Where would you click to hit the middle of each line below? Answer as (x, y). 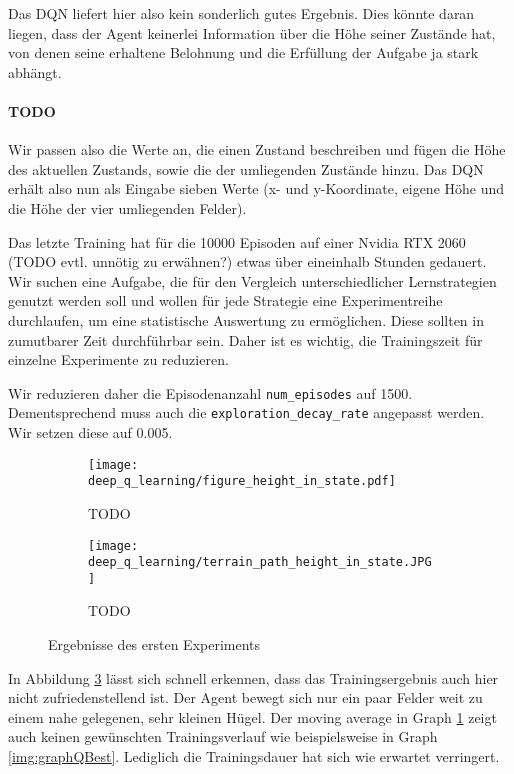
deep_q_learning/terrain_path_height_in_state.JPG (260, 562)
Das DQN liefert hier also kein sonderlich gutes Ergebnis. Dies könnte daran (241, 13)
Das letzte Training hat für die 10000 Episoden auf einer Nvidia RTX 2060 (237, 241)
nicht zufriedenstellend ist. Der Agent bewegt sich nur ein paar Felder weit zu (245, 697)
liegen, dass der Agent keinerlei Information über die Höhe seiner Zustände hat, (252, 32)
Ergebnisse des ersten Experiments (154, 644)
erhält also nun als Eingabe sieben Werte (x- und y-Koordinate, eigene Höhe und (256, 188)
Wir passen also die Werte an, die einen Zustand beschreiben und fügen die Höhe (257, 149)
